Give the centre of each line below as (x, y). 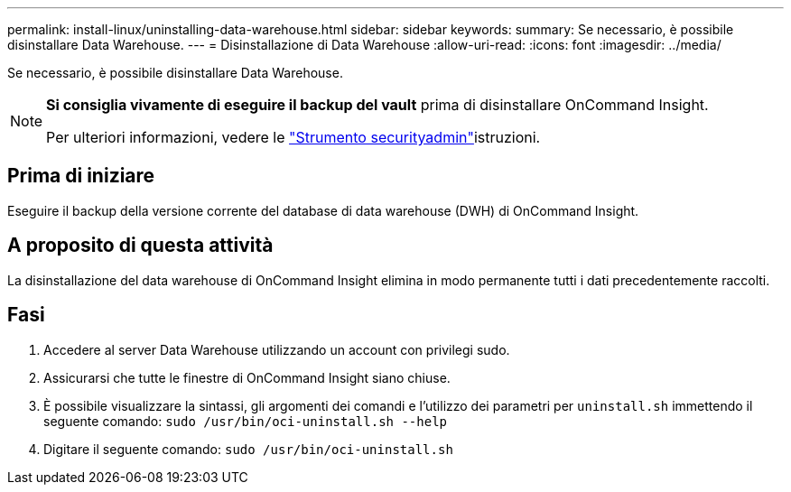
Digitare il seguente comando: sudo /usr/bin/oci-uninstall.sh (248, 449)
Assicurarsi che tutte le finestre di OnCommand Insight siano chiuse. (247, 377)
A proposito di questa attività (140, 246)
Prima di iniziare (81, 176)
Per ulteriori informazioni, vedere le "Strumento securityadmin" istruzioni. (293, 137)
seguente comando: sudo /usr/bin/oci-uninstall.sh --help (245, 421)
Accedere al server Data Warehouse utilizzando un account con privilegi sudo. (277, 349)
